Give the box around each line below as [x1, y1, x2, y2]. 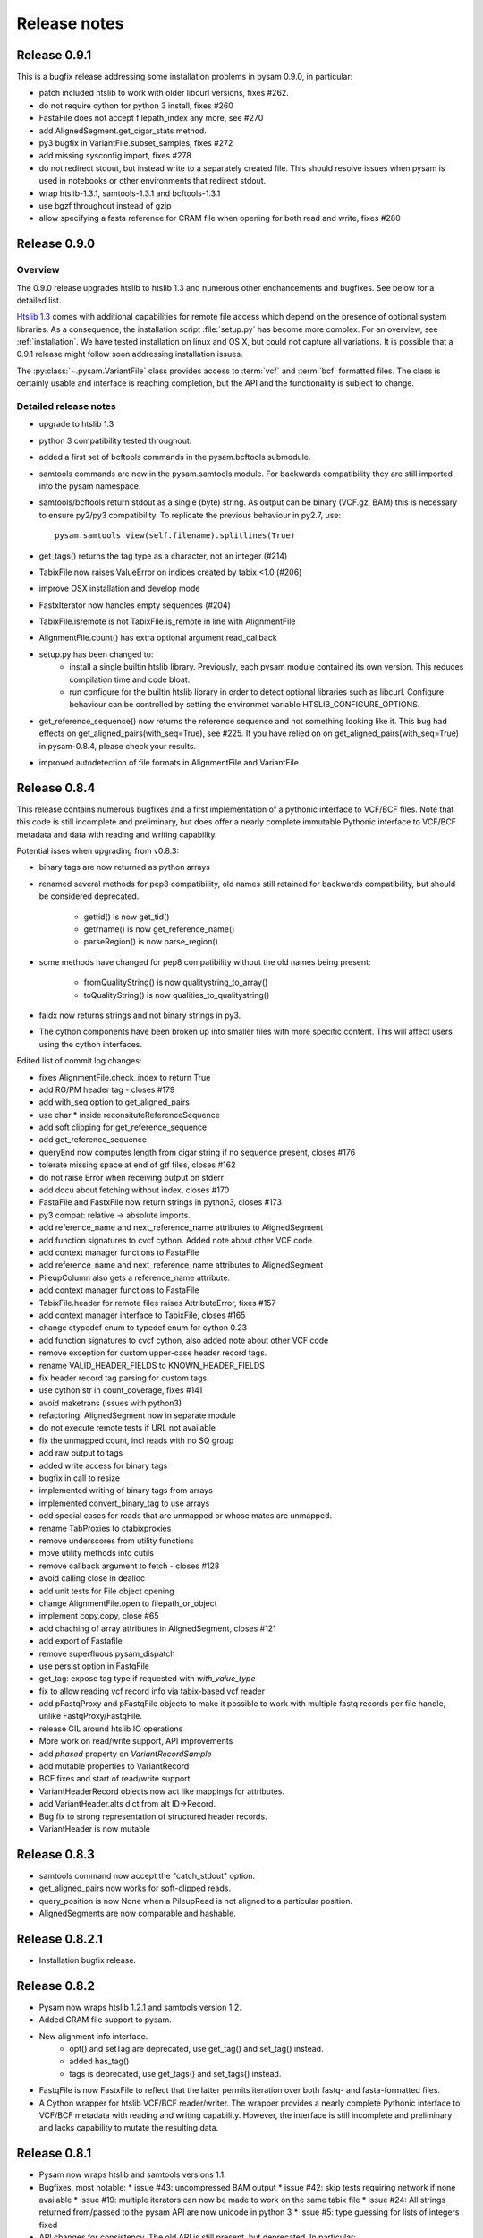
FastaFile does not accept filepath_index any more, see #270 [38, 113, 264, 124]
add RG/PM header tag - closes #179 [38, 1084, 175, 1095]
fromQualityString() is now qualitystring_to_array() [83, 977, 268, 988]
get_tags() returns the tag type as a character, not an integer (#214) [38, 551, 288, 561]
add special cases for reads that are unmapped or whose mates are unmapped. [38, 1510, 333, 1521]
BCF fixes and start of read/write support [38, 1773, 191, 1784]
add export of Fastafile [38, 1636, 123, 1646]
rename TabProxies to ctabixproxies [38, 1523, 172, 1533]
